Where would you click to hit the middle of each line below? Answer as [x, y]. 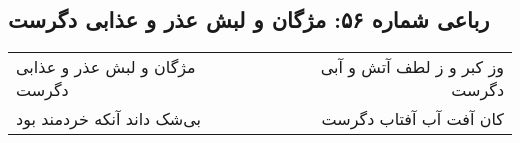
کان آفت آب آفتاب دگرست [412, 119]
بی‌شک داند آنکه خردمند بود [109, 119]
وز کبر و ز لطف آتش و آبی [412, 67]
